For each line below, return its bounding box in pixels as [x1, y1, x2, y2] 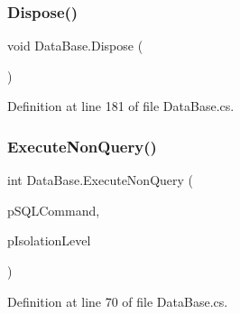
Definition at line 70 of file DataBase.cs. [7, 291, 228, 310]
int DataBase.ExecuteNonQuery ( [7, 171, 194, 189]
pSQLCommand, [7, 200, 100, 219]
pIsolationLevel [7, 231, 91, 250]
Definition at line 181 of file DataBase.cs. [7, 97, 235, 115]
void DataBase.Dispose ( [7, 36, 143, 55]
